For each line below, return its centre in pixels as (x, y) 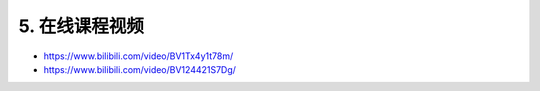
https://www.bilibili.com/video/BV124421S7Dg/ (140, 69)
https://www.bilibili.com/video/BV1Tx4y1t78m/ (138, 56)
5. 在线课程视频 (81, 26)
